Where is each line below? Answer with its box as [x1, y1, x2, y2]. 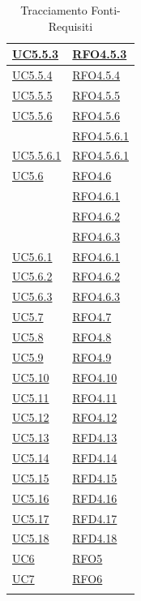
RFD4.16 [72, 489, 117, 506]
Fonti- [91, 2, 121, 18]
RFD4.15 [72, 469, 117, 486]
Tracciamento [20, 2, 88, 18]
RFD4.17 [72, 509, 117, 526]
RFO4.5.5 [72, 86, 121, 103]
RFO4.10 [72, 368, 117, 385]
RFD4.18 [72, 530, 117, 547]
